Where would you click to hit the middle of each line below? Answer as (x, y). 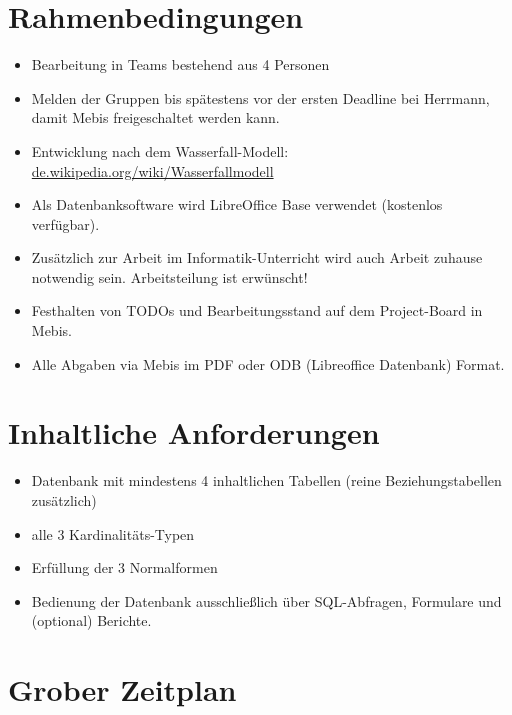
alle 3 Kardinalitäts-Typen (113, 533)
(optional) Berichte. (91, 620)
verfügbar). (65, 223)
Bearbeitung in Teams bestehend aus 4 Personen (180, 64)
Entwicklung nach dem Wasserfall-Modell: (160, 150)
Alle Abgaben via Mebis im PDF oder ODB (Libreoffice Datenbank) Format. (268, 363)
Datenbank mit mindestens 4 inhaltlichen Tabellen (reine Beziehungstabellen (266, 480)
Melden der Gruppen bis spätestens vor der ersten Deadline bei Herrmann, (260, 97)
